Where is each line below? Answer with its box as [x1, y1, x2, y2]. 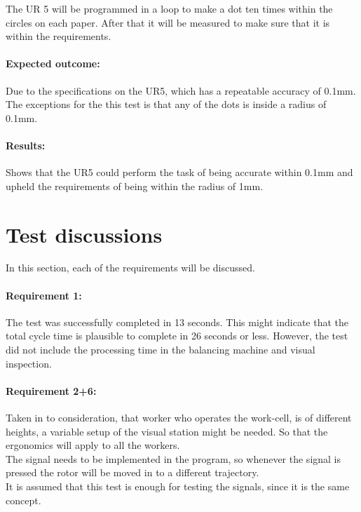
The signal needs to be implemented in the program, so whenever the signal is [6, 451, 341, 466]
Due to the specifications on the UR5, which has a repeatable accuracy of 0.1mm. [6, 83, 356, 97]
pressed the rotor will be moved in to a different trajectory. [6, 465, 259, 480]
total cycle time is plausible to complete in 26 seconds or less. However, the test [6, 328, 348, 343]
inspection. [6, 356, 52, 370]
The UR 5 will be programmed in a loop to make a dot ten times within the [6, 1, 333, 15]
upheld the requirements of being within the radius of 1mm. [6, 178, 264, 193]
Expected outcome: [6, 56, 100, 71]
